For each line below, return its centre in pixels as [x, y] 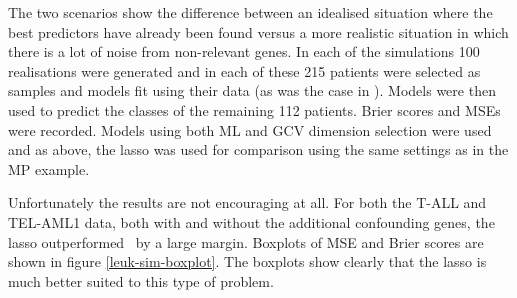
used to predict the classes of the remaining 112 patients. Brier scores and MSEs [254, 109]
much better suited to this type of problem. [141, 280]
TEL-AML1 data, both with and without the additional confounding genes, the [251, 221]
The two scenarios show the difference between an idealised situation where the [250, 12]
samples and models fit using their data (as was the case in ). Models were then [252, 90]
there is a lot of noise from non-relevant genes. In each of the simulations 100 [244, 51]
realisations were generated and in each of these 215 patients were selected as [244, 70]
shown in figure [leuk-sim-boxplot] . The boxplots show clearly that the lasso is [247, 261]
